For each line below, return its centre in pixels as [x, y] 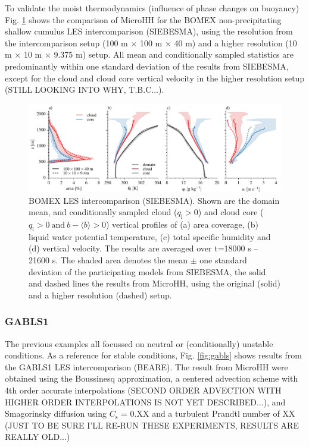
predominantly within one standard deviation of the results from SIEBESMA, [147, 66]
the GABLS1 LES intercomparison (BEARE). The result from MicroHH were [146, 366]
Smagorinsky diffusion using [56, 413]
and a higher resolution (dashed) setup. [100, 295]
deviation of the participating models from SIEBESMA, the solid [147, 271]
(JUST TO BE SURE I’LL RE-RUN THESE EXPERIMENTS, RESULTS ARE [152, 425]
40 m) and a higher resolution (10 [235, 43]
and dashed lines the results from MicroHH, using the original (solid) [154, 283]
